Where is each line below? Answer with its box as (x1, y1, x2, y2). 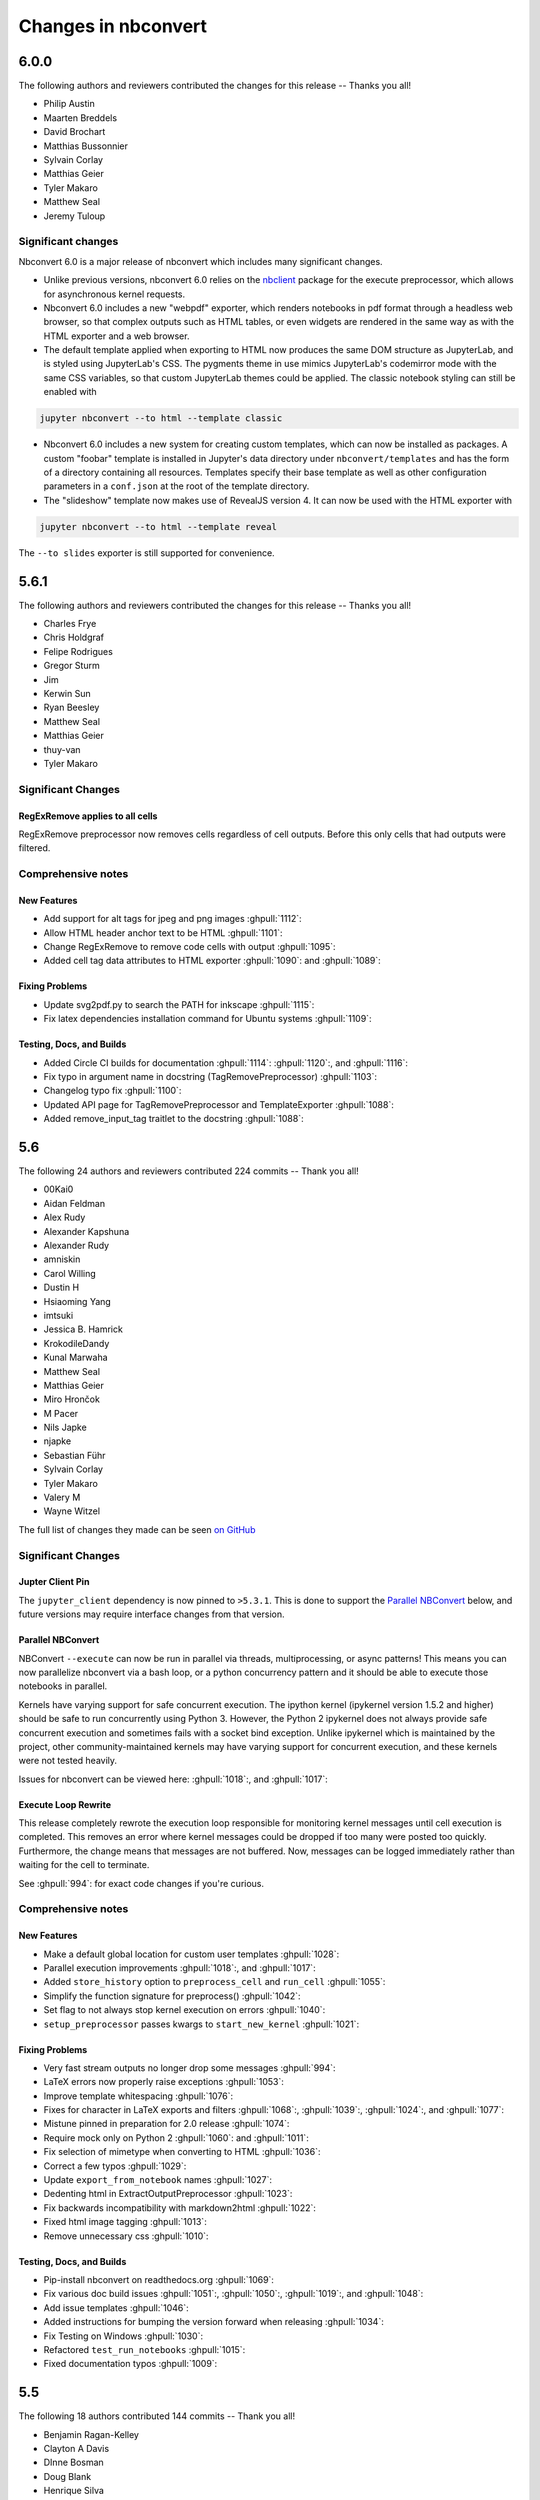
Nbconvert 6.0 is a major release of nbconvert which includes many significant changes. (18, 255, 384, 267)
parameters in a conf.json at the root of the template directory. (43, 480, 310, 492)
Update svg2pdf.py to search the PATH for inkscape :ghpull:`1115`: (43, 998, 315, 1010)
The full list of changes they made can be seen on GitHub (18, 1523, 256, 1535)
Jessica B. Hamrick (43, 1323, 124, 1335)
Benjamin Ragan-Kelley (43, 2428, 140, 2440)
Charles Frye (43, 618, 97, 630)
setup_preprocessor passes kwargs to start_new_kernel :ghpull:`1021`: (43, 2018, 360, 2030)
